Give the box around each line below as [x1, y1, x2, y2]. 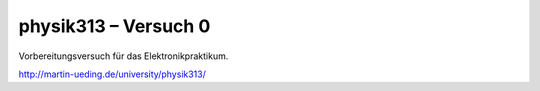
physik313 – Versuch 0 [18, 15, 211, 37]
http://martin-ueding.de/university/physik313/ [18, 68, 207, 80]
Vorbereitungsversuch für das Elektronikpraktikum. [18, 50, 229, 62]
